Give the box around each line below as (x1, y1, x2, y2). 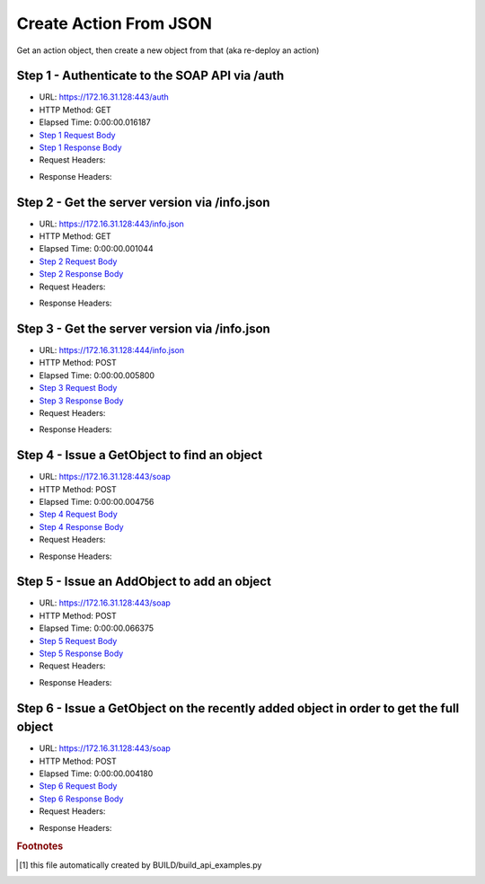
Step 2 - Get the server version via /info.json (16, 194, 270, 210)
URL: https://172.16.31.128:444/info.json (39, 344, 184, 355)
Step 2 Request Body (39, 256, 118, 267)
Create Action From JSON (16, 13, 213, 33)
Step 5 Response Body (39, 648, 124, 659)
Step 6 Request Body (39, 781, 118, 791)
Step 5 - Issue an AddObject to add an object (16, 574, 271, 589)
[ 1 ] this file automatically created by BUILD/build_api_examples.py (19, 859, 262, 871)
